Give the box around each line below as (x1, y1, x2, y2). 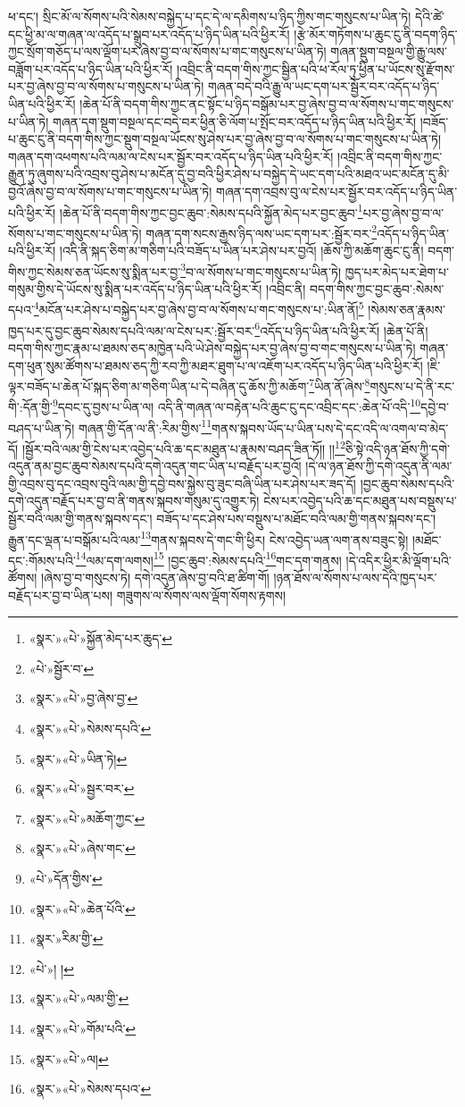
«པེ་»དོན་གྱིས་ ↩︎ (29, 868, 103, 887)
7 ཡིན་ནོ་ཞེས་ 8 (309, 374, 370, 395)
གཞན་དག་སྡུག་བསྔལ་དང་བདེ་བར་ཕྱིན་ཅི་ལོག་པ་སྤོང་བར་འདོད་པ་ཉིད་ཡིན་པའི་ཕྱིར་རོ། (53, 112, 417, 130)
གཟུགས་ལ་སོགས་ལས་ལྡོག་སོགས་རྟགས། (116, 585, 286, 604)
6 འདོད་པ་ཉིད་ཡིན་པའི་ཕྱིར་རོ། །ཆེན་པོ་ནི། (254, 318, 428, 340)
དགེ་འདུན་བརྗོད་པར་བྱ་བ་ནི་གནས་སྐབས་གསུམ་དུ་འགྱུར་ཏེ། (8, 491, 260, 510)
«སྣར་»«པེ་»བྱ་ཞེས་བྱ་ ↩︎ (29, 689, 138, 708)
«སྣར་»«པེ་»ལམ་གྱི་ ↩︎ (29, 989, 129, 1008)
